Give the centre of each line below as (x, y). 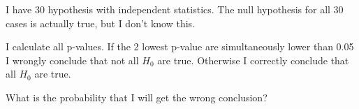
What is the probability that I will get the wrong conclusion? (137, 97)
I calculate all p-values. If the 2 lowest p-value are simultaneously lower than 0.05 (180, 46)
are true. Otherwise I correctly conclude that (253, 60)
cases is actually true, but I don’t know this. (101, 23)
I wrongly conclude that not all (72, 60)
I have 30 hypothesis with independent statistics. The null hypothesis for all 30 (175, 9)
